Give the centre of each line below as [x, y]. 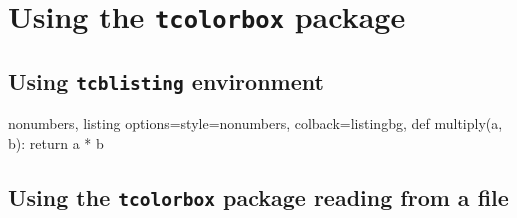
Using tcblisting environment [166, 80]
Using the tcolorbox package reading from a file [258, 196]
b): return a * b [56, 142]
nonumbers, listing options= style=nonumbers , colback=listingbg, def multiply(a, [255, 123]
